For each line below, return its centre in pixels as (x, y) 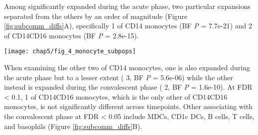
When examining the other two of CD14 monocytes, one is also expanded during (127, 67)
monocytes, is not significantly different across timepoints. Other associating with (128, 106)
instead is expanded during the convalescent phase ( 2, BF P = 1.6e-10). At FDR (128, 87)
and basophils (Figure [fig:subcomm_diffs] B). (73, 126)
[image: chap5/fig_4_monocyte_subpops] (70, 52)
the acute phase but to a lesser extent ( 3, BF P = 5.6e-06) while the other (119, 77)
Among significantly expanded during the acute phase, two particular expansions (127, 6)
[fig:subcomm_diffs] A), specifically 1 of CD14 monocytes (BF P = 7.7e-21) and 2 (128, 26)
